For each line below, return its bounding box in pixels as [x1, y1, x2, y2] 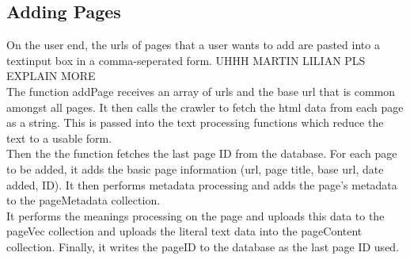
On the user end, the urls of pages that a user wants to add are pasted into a [6, 36, 380, 53]
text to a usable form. [6, 129, 112, 146]
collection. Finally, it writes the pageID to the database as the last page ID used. [6, 238, 400, 254]
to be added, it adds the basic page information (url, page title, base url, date [6, 160, 384, 177]
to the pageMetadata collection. [6, 192, 161, 208]
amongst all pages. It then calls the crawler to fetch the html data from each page [6, 98, 404, 115]
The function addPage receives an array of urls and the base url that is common [6, 82, 396, 99]
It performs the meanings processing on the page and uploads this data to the [6, 207, 385, 224]
